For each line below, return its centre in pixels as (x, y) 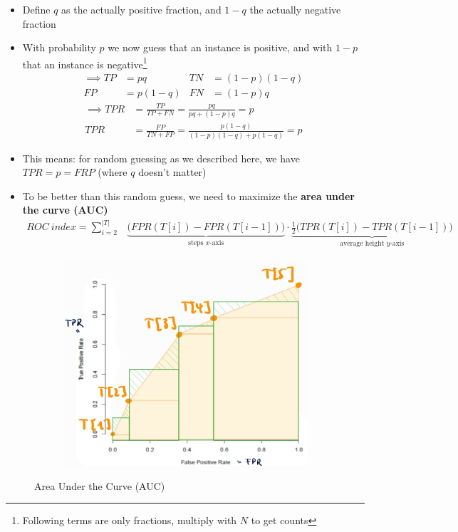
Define (36, 9)
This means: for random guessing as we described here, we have (161, 158)
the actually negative (295, 9)
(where (113, 172)
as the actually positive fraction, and (141, 9)
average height (362, 244)
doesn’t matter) (172, 172)
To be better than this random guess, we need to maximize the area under (189, 195)
